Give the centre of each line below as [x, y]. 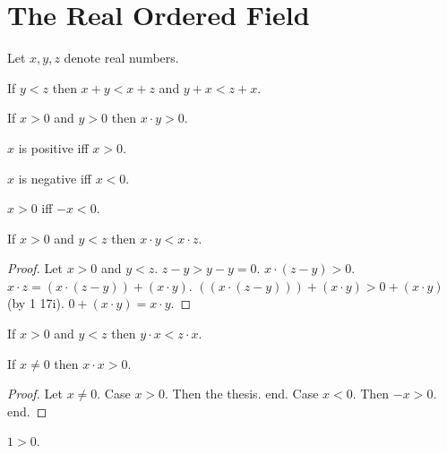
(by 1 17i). [36, 303]
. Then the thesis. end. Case [242, 394]
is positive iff [53, 147]
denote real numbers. [121, 58]
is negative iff [55, 178]
